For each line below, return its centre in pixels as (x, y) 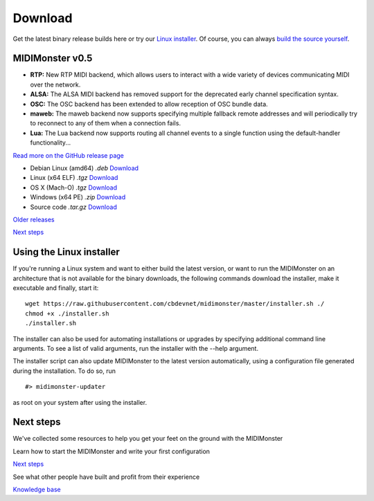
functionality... (51, 143)
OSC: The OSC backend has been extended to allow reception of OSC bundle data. (149, 104)
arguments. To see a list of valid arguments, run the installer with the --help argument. (136, 348)
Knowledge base (37, 489)
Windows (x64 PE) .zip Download (78, 197)
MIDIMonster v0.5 (53, 58)
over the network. (55, 84)
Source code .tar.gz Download (73, 207)
